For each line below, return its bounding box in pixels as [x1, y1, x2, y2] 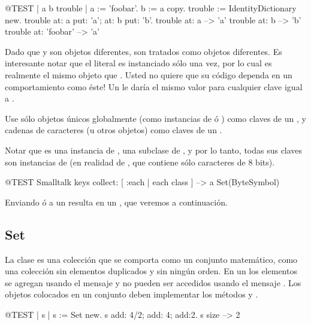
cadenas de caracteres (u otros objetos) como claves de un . [5, 124, 222, 136]
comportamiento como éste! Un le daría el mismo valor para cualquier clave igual [5, 80, 303, 93]
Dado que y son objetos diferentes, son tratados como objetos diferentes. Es [5, 45, 282, 57]
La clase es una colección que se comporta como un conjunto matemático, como [5, 253, 298, 265]
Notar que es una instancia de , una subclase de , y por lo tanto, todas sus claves [5, 143, 303, 156]
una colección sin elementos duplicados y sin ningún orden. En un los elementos [5, 265, 297, 277]
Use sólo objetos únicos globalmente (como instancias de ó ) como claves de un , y [5, 112, 306, 124]
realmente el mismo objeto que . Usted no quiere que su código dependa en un [5, 68, 292, 81]
